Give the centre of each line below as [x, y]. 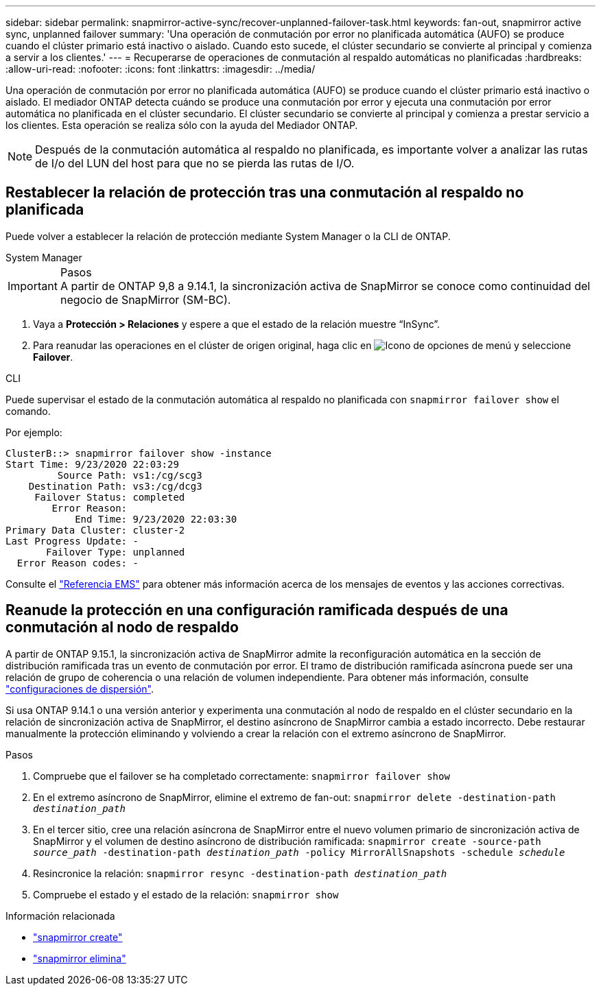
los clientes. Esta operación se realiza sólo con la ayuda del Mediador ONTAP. [182, 125]
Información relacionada [60, 916]
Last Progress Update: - [72, 541]
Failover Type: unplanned [116, 552]
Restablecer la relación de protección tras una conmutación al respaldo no [265, 193]
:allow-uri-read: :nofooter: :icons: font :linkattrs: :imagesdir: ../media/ [161, 69]
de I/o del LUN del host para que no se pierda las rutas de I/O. [195, 163]
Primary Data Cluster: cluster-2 [95, 530]
